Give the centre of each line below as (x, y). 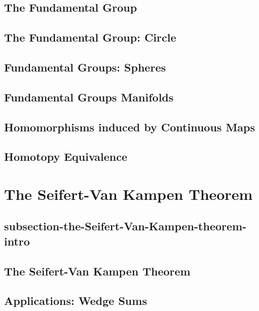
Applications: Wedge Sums (76, 301)
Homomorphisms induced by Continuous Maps (130, 127)
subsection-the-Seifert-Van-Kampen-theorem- (125, 226)
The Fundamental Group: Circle (90, 37)
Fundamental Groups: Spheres (85, 67)
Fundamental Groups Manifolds (89, 97)
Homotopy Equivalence (66, 157)
